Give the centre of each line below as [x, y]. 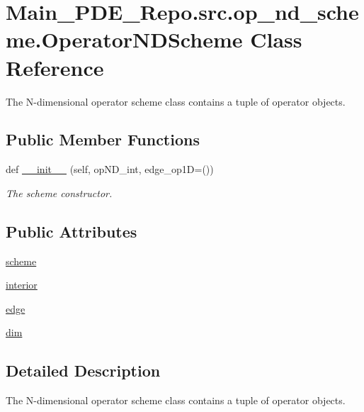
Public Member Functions [103, 139]
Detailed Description [83, 371]
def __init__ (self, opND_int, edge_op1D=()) [110, 169]
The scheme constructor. [59, 193]
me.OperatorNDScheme [124, 39]
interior [22, 285]
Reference [55, 67]
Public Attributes [72, 231]
